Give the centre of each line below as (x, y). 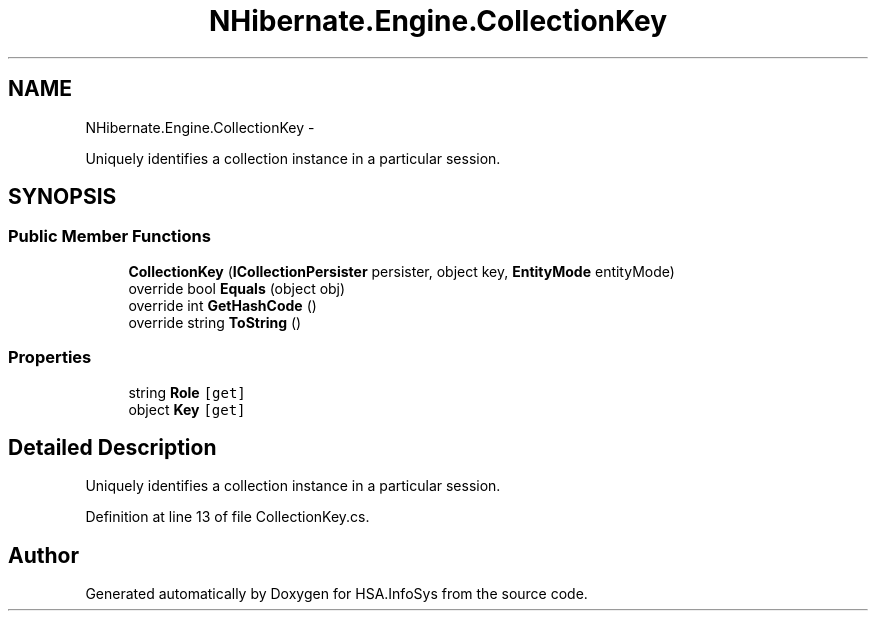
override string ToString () (215, 322)
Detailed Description (112, 447)
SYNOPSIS (62, 197)
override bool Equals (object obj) (237, 288)
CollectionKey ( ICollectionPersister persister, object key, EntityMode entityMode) (401, 271)
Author (43, 555)
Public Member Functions (109, 236)
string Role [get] (187, 392)
